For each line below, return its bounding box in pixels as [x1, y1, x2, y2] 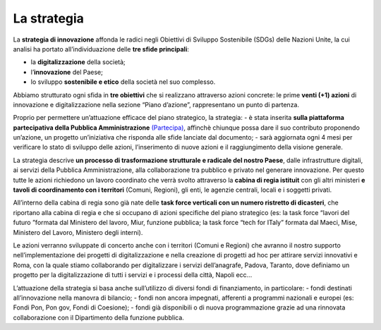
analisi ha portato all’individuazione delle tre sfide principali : [13, 44, 190, 53]
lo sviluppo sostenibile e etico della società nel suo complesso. [30, 78, 216, 86]
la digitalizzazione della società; [30, 58, 126, 66]
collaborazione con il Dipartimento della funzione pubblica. [13, 313, 185, 322]
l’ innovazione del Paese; [30, 68, 104, 76]
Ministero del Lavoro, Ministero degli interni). [13, 228, 143, 236]
